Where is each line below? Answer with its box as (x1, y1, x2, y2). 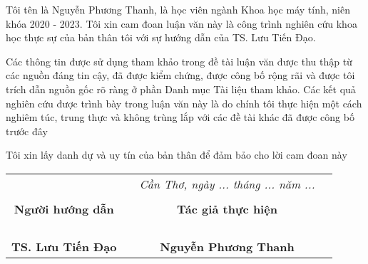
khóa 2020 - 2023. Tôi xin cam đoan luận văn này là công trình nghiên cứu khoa (6, 16, 357, 31)
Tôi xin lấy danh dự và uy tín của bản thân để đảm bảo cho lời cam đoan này (6, 147, 347, 162)
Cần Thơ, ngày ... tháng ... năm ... (139, 175, 315, 192)
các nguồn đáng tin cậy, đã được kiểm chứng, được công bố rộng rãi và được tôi (6, 68, 355, 83)
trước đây (6, 123, 48, 138)
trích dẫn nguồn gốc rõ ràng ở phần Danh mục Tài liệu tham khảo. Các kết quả (6, 81, 356, 96)
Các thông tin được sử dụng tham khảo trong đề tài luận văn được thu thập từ (6, 53, 352, 68)
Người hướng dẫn (14, 200, 114, 217)
